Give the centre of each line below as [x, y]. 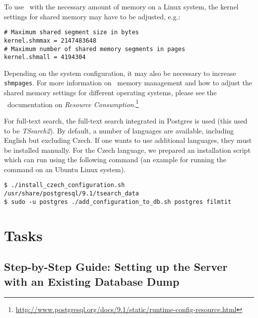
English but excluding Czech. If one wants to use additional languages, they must [128, 140]
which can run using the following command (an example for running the [115, 159]
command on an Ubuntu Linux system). [65, 169]
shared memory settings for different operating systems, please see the [110, 93]
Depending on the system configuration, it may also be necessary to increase [120, 73]
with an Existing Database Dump [92, 281]
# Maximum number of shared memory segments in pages [95, 49]
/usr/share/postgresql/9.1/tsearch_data [72, 194]
